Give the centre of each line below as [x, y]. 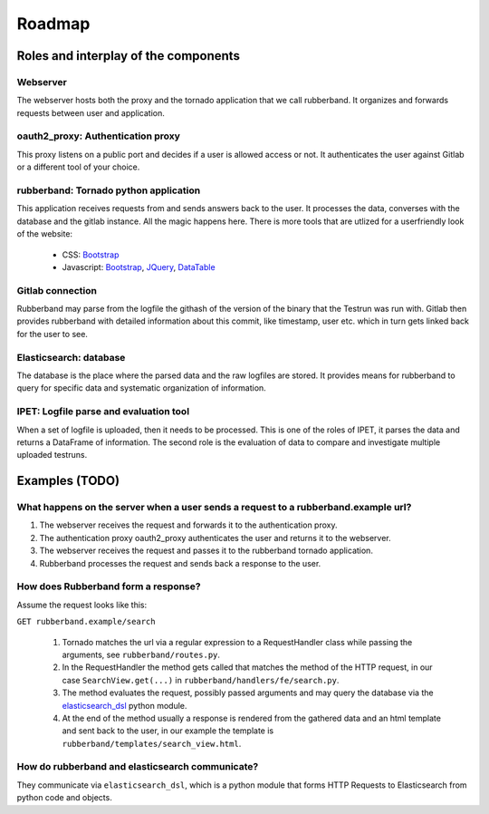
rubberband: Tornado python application [109, 190]
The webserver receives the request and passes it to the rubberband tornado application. [206, 551]
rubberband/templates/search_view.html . [152, 743]
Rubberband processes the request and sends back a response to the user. [180, 563]
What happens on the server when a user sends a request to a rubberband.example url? [214, 508]
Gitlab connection [57, 290]
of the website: [44, 234]
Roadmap [53, 24]
